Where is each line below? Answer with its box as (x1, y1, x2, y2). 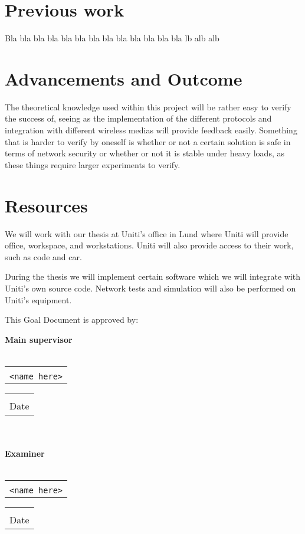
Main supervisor (5, 333, 73, 345)
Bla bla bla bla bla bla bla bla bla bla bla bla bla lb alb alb (5, 32, 219, 44)
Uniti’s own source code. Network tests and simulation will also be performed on (5, 281, 296, 294)
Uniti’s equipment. (5, 293, 72, 306)
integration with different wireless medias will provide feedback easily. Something (5, 124, 297, 136)
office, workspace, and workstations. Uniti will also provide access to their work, (5, 239, 294, 251)
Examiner (5, 447, 45, 460)
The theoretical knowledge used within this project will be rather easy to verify (5, 100, 291, 113)
